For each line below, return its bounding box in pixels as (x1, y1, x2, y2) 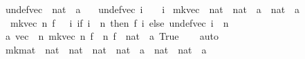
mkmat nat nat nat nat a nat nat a (5, 42, 207, 56)
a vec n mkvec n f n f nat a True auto (5, 29, 219, 43)
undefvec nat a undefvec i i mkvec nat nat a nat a (5, 2, 300, 16)
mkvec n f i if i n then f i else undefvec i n (10, 15, 229, 29)
